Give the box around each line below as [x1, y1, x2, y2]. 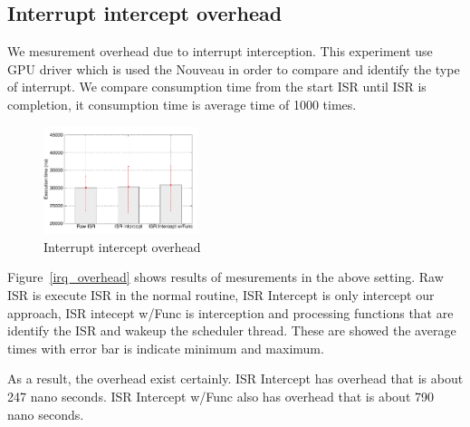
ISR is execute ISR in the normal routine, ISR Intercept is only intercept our [7, 286, 435, 305]
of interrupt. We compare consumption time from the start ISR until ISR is [7, 77, 427, 96]
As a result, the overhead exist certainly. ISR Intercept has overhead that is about [7, 369, 464, 388]
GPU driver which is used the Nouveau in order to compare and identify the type [7, 59, 460, 78]
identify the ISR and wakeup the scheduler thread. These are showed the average [7, 321, 456, 340]
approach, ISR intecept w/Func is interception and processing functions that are [7, 303, 454, 322]
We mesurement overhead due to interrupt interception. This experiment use [7, 42, 433, 61]
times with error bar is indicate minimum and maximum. [7, 338, 324, 357]
